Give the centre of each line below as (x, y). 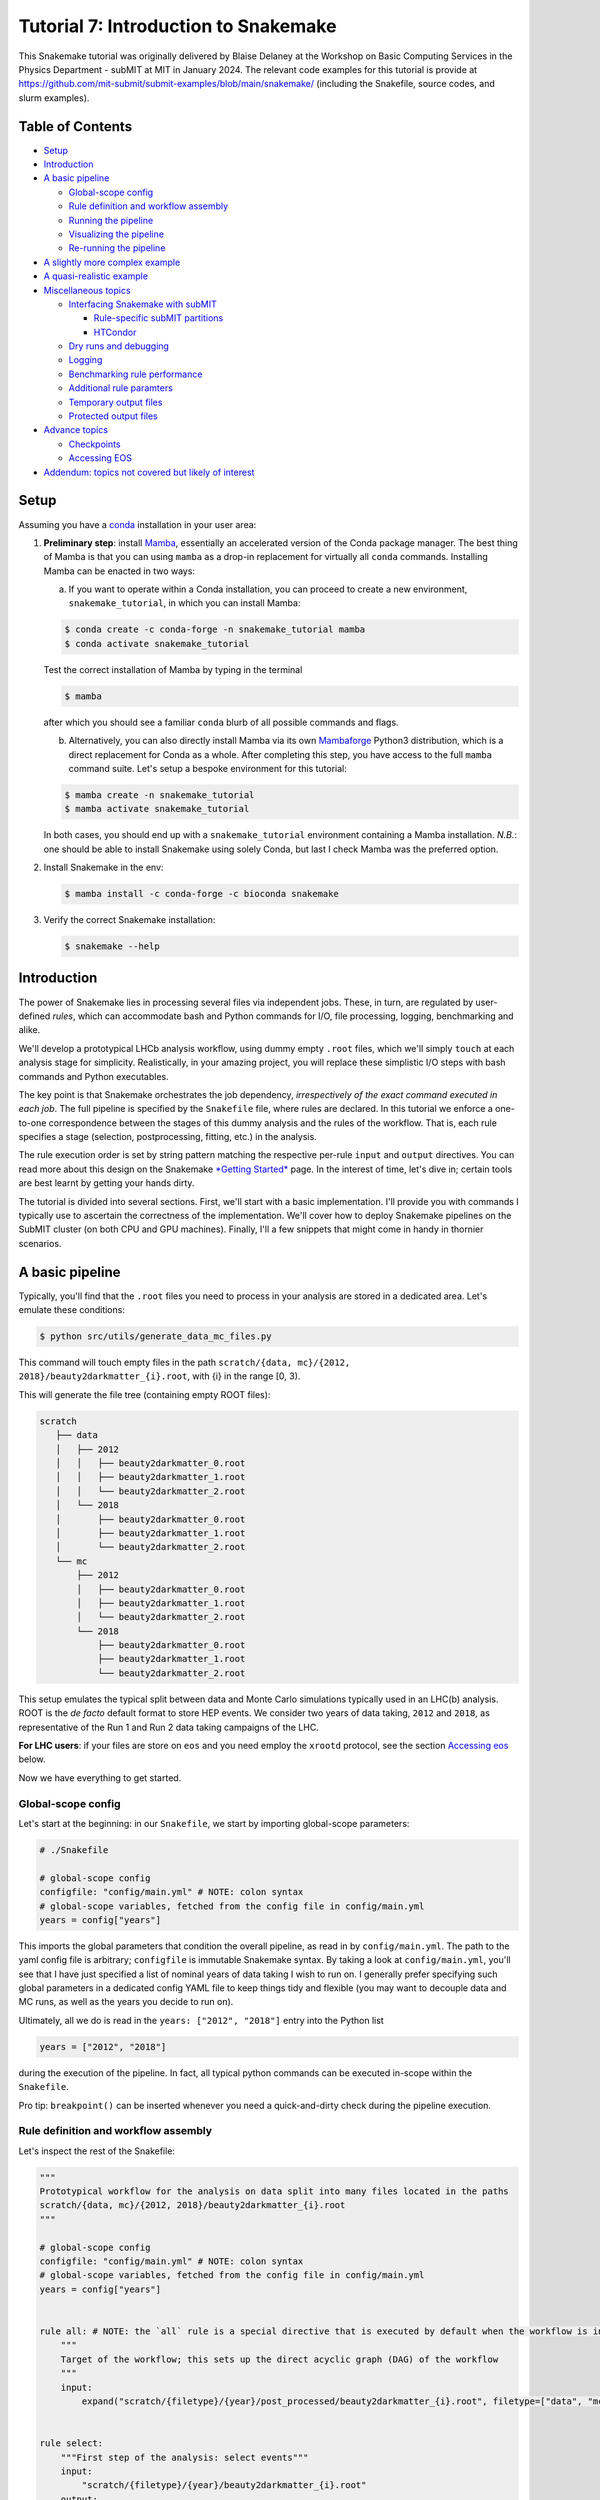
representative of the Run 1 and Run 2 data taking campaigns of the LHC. (168, 1727)
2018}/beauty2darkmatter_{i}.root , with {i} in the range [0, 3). (159, 1376)
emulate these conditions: (71, 1310)
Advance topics (76, 430)
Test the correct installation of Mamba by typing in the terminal (173, 669)
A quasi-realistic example (96, 276)
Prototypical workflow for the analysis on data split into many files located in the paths (274, 2191)
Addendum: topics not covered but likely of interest (149, 472)
